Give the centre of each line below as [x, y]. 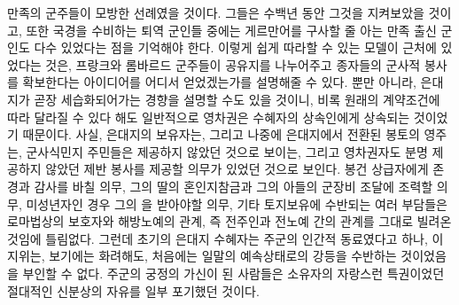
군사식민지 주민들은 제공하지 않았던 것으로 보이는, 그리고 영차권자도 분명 [227, 151]
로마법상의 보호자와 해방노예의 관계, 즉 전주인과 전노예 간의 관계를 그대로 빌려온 [229, 221]
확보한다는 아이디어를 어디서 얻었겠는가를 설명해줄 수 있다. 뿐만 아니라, [219, 82]
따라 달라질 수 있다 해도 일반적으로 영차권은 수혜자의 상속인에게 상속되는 [209, 117]
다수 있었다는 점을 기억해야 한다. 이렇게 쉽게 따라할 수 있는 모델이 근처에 [235, 47]
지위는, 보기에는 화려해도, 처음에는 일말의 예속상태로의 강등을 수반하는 [202, 256]
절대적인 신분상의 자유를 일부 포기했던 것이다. [133, 290]
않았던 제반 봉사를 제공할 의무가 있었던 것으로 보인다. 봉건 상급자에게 [237, 169]
